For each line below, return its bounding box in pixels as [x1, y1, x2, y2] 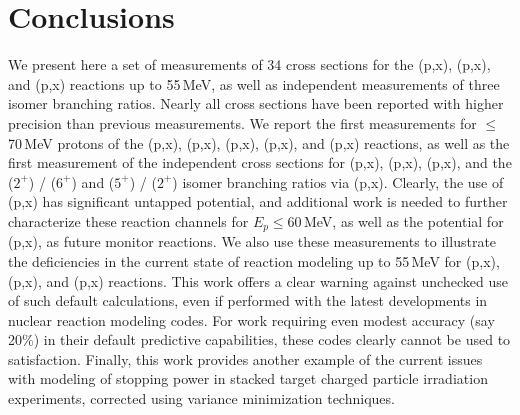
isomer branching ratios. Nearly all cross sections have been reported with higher [8, 93, 504, 114]
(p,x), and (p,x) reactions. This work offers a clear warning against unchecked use [8, 270, 508, 291]
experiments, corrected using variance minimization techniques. [8, 388, 395, 409]
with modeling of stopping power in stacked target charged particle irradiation [8, 368, 488, 389]
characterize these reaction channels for [8, 210, 249, 231]
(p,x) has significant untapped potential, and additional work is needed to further [8, 191, 508, 212]
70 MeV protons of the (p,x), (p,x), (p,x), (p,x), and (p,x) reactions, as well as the [8, 132, 510, 153]
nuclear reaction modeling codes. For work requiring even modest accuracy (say [8, 309, 495, 330]
